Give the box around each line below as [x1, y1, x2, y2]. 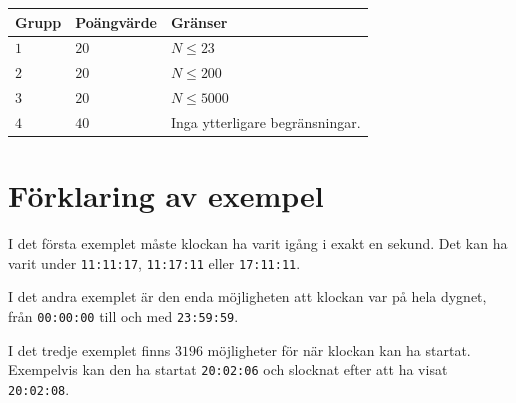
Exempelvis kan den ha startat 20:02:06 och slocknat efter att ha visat [8, 359, 448, 380]
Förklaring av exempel [8, 175, 324, 216]
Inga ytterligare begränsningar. [170, 111, 361, 132]
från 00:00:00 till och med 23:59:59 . [8, 305, 239, 326]
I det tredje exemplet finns [8, 339, 171, 360]
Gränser [170, 11, 228, 32]
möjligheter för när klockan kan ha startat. [207, 339, 471, 360]
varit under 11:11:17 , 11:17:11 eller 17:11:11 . [8, 252, 301, 273]
